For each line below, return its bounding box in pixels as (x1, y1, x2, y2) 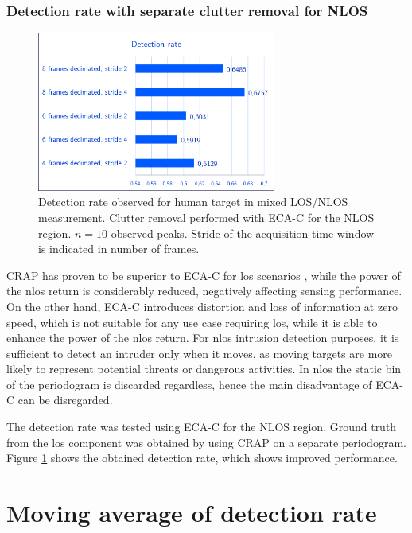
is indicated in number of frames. (38, 240, 200, 257)
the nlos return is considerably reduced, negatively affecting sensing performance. (6, 282, 402, 299)
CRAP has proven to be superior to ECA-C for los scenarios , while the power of (6, 266, 401, 283)
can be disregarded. (17, 391, 113, 408)
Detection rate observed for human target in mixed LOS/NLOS (38, 193, 348, 210)
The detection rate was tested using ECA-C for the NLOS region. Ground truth (6, 418, 397, 435)
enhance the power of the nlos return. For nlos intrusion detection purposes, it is (6, 329, 399, 346)
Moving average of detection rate (6, 496, 377, 529)
